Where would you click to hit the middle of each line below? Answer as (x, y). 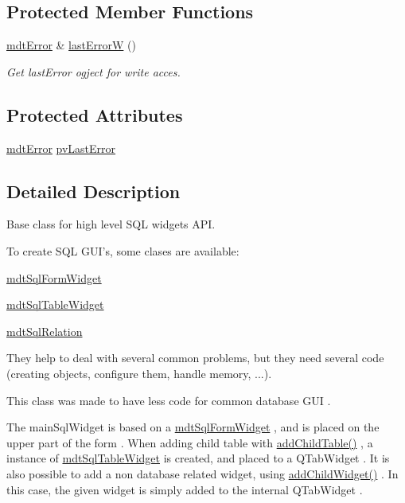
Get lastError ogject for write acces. (93, 71)
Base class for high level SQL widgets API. (111, 224)
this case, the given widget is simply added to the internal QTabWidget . (185, 489)
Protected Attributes (95, 114)
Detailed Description (93, 191)
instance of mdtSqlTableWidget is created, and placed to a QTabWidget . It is (198, 458)
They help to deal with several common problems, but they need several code (195, 358)
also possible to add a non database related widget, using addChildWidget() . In (202, 473)
